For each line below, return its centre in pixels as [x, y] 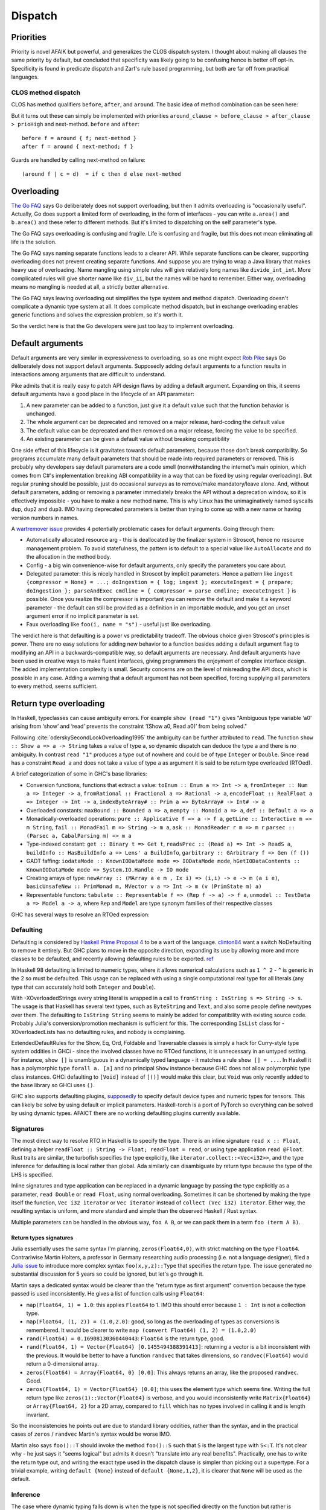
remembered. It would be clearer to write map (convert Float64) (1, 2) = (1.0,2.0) [141, 1330]
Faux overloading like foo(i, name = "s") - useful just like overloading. [119, 625]
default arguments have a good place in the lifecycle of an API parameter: [103, 394]
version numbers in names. [45, 518]
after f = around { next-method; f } [78, 146]
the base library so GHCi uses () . [53, 1085]
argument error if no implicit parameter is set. [83, 615]
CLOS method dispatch [46, 92]
